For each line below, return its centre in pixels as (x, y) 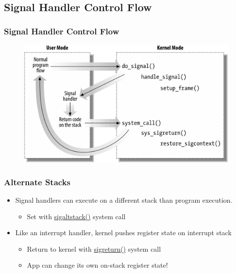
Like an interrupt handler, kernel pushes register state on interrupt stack (123, 233)
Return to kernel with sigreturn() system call (94, 249)
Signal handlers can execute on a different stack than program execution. (124, 200)
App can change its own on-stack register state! (97, 265)
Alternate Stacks (37, 182)
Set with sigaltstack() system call (76, 216)
